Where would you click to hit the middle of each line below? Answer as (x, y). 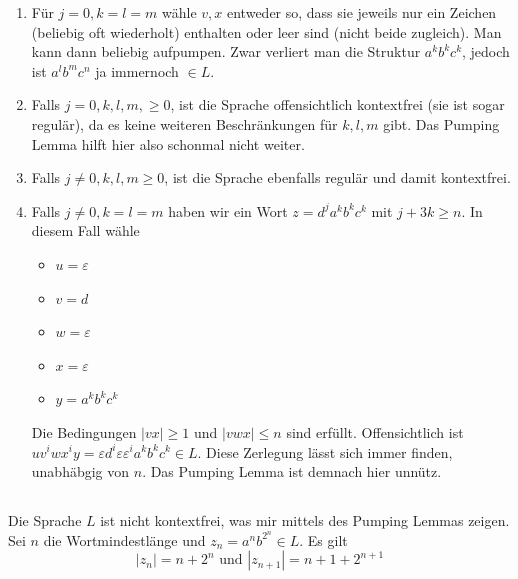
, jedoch (486, 51)
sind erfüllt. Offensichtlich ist (375, 431)
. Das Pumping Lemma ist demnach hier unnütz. (292, 471)
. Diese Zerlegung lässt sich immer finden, (325, 451)
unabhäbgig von (80, 471)
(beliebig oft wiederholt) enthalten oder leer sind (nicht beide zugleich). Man (266, 31)
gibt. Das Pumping (441, 123)
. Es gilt (323, 539)
